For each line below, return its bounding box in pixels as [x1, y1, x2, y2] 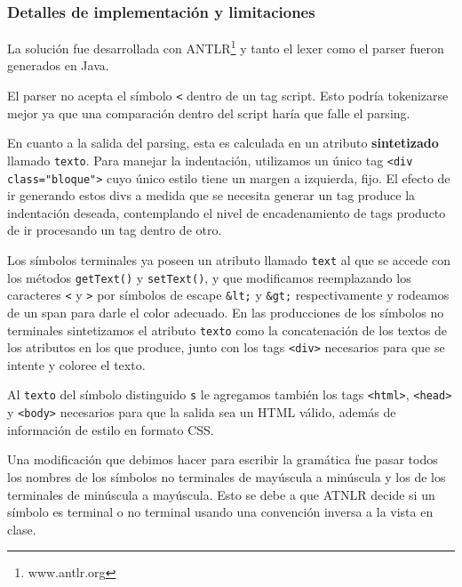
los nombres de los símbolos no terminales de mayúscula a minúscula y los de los [7, 467, 446, 486]
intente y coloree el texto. [7, 355, 146, 374]
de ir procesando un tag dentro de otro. [7, 221, 222, 239]
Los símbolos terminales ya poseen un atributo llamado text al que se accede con [7, 251, 451, 269]
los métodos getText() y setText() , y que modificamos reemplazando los [7, 268, 411, 286]
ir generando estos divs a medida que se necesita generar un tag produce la [7, 186, 416, 205]
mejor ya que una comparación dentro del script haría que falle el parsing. [7, 103, 410, 122]
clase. [7, 519, 36, 538]
